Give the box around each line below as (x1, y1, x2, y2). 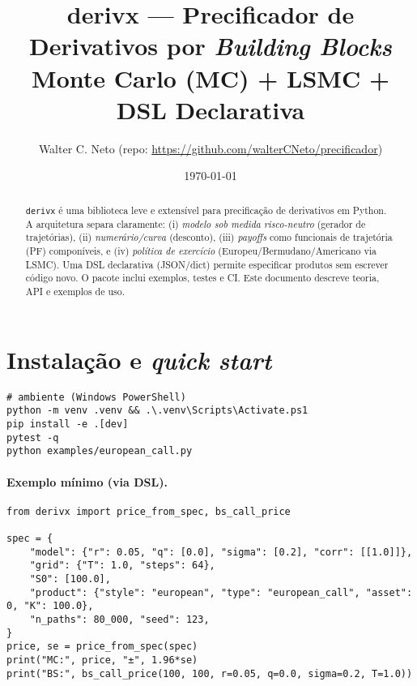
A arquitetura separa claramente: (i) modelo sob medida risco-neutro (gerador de (25, 217, 366, 230)
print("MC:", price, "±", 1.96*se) (6, 654, 198, 666)
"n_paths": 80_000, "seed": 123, (29, 614, 210, 626)
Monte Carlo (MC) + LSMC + (32, 61, 389, 94)
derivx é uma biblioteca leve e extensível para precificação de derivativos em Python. (25, 203, 387, 217)
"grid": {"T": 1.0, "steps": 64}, (29, 560, 215, 572)
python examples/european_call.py (6, 445, 193, 457)
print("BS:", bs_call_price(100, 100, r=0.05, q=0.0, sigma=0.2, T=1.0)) (6, 667, 413, 680)
